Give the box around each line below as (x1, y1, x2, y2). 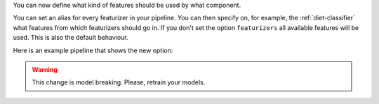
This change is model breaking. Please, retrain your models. (32, 78, 206, 87)
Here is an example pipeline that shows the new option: (13, 46, 173, 54)
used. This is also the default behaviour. (13, 34, 129, 42)
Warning (32, 65, 58, 73)
